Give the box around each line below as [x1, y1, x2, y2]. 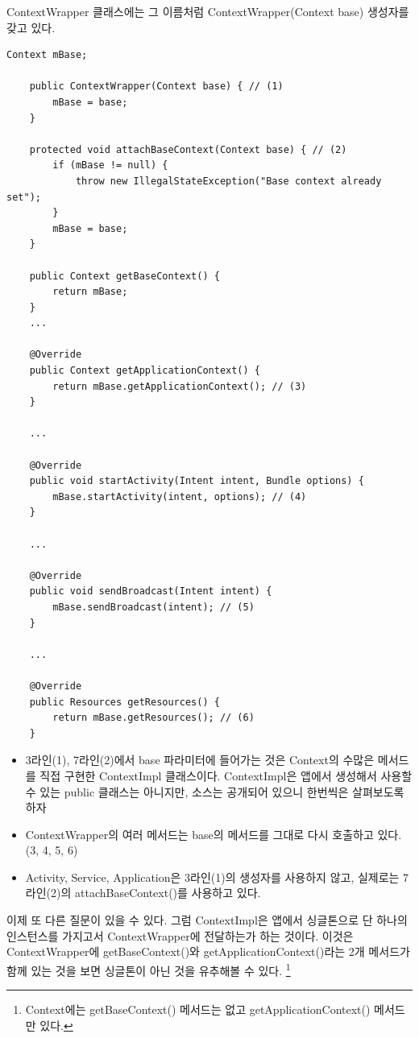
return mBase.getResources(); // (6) [52, 712, 255, 724]
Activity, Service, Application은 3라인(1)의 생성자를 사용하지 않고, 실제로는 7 [25, 868, 409, 885]
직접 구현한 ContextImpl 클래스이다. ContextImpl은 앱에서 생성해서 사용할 [39, 767, 413, 784]
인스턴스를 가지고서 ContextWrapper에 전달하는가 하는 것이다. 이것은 [6, 927, 354, 944]
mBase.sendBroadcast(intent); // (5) [52, 601, 255, 613]
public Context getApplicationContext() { [29, 365, 260, 377]
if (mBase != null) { [52, 159, 168, 172]
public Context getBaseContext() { [29, 270, 220, 282]
